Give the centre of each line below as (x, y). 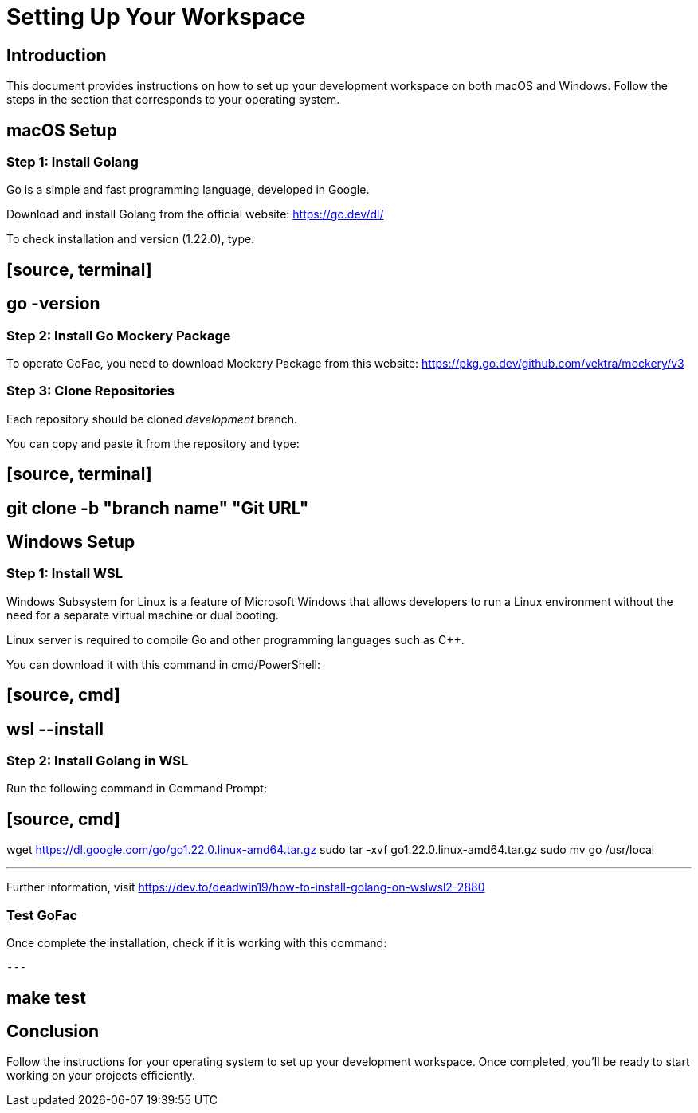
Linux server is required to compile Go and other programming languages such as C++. (235, 639)
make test (46, 997)
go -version (53, 304)
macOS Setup (62, 130)
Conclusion (53, 1031)
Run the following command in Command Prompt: (137, 789)
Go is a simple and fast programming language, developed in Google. (188, 190)
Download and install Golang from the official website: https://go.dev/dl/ (195, 214)
